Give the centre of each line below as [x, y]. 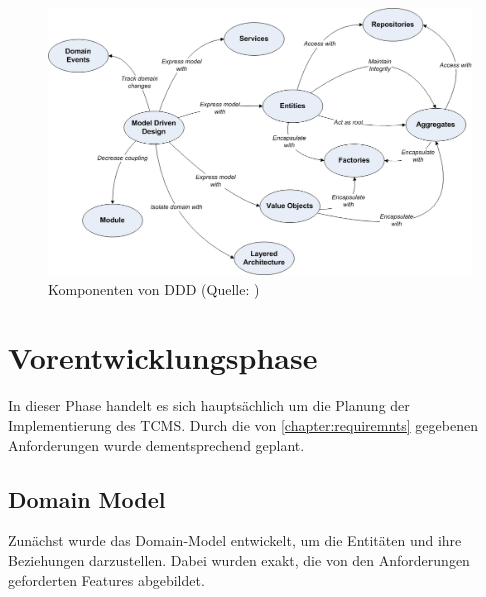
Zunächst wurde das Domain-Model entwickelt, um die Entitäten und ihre [235, 540]
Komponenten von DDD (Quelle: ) [154, 288]
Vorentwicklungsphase [163, 357]
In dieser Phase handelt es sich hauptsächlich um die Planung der [209, 405]
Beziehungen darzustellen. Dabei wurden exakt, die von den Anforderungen [239, 559]
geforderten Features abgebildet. [106, 579]
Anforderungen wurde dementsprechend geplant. [156, 444]
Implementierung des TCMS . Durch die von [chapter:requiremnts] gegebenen [243, 424]
